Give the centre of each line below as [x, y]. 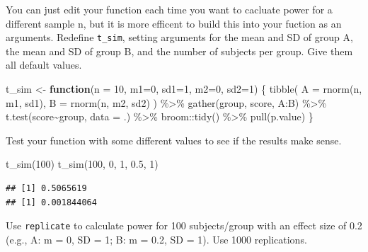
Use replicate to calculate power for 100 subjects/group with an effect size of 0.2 [184, 225]
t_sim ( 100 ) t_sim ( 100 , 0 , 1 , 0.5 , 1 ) [82, 164]
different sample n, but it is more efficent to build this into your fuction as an [174, 23]
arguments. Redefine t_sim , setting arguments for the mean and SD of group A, [179, 37]
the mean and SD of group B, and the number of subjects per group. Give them [179, 51]
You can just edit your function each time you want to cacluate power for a [169, 9]
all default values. [44, 65]
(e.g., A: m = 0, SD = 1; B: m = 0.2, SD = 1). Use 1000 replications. [156, 239]
